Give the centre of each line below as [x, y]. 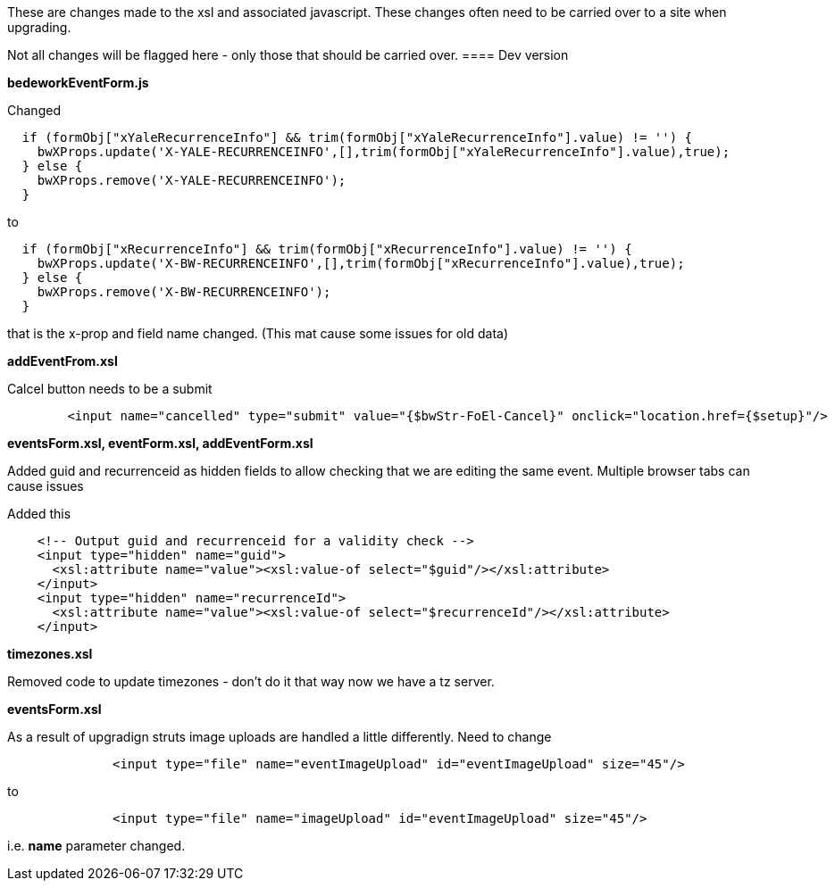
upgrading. [39, 27]
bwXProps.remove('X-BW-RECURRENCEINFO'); [184, 292]
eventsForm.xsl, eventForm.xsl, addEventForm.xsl [160, 443]
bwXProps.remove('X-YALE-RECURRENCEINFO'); [192, 180]
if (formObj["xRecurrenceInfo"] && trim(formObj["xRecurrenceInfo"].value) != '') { [327, 249]
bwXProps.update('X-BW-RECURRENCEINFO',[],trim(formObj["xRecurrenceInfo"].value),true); [361, 263]
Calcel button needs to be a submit [110, 389]
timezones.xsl [50, 654]
